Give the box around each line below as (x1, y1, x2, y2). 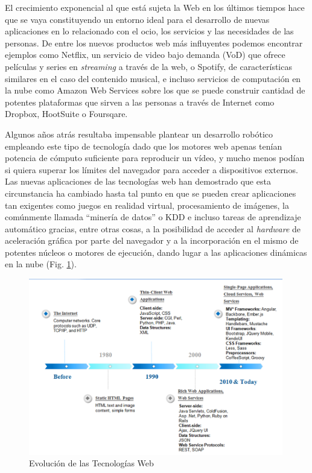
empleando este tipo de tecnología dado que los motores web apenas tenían (5, 139, 282, 152)
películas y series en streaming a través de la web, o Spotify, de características (5, 60, 292, 72)
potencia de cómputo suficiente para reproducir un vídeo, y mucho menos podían (5, 151, 305, 164)
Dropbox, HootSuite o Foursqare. (5, 107, 128, 120)
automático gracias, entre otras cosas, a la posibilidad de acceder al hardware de (5, 222, 301, 235)
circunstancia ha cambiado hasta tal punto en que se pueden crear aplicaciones (5, 186, 296, 199)
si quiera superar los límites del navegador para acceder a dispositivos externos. (5, 163, 298, 176)
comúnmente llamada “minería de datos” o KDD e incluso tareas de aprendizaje (5, 211, 301, 223)
